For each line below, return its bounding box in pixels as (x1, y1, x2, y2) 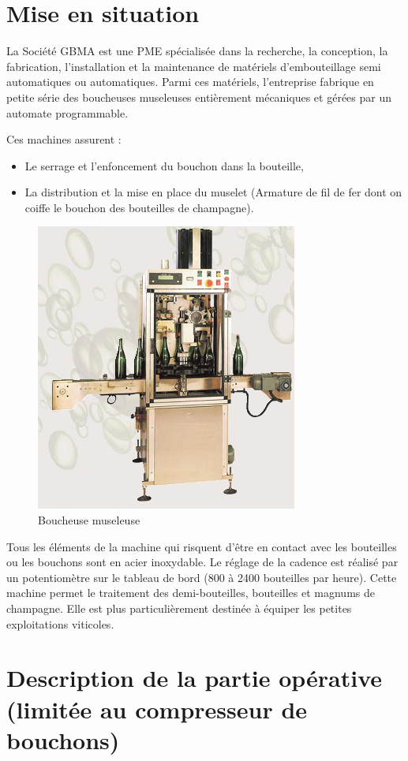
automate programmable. (6, 104, 129, 121)
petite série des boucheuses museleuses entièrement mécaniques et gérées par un (6, 88, 392, 105)
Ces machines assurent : (6, 131, 122, 147)
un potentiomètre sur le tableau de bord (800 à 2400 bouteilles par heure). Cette (6, 569, 397, 585)
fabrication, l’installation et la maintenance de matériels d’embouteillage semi (6, 58, 381, 74)
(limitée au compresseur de (6, 692, 308, 725)
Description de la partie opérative (6, 662, 383, 694)
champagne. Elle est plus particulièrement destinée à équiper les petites (6, 600, 352, 617)
